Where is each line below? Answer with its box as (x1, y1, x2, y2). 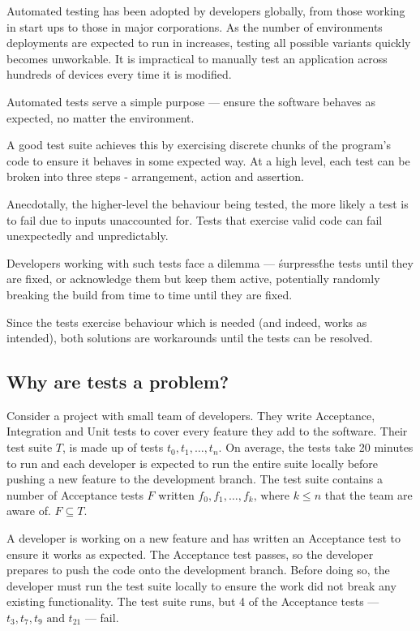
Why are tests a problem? (6, 369, 229, 394)
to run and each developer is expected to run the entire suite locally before (6, 454, 379, 471)
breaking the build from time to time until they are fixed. (6, 285, 293, 303)
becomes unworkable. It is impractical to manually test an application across (6, 49, 388, 67)
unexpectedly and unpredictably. (6, 227, 169, 244)
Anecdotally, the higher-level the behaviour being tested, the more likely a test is (6, 195, 409, 212)
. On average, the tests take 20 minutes (218, 439, 414, 456)
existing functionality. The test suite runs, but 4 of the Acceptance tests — (6, 593, 379, 610)
